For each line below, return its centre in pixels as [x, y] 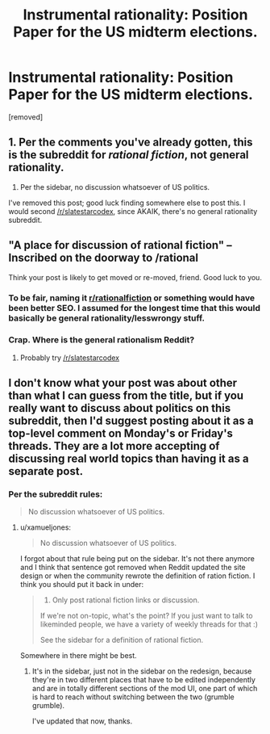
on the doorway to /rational [129, 258]
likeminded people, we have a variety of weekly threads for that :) [149, 624]
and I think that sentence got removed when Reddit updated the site [133, 568]
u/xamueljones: [45, 527]
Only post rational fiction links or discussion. [126, 600]
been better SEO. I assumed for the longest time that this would [134, 308]
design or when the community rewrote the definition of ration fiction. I [137, 576]
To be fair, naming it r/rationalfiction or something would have [132, 298]
